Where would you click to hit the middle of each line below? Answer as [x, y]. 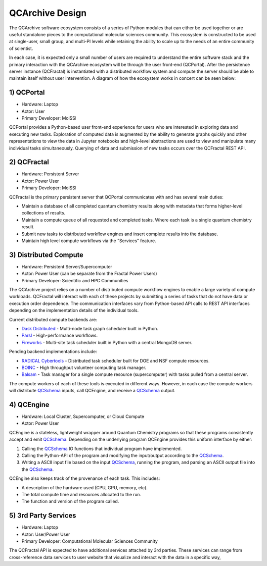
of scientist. [21, 48]
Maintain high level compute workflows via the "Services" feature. [89, 241]
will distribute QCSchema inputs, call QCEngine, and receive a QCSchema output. [92, 391]
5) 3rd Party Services [43, 516]
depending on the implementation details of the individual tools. [74, 310]
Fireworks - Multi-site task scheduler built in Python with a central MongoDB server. [107, 342]
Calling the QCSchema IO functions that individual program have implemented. [102, 449]
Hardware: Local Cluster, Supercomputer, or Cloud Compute [83, 416]
